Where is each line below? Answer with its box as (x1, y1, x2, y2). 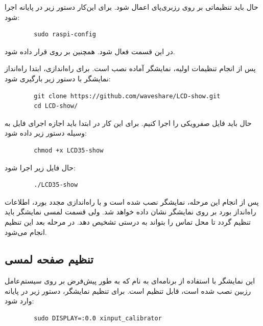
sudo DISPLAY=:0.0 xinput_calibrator (34, 315, 162, 322)
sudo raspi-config (34, 31, 96, 38)
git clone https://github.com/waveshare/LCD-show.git (34, 92, 221, 100)
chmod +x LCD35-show (34, 146, 104, 154)
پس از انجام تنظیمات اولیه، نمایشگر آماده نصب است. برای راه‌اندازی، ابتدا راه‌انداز (5, 63, 256, 74)
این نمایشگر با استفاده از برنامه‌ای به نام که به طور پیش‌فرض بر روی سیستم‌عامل (5, 275, 255, 286)
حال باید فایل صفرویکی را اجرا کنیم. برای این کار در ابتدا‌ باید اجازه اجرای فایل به (5, 117, 252, 128)
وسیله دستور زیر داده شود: (5, 127, 87, 138)
